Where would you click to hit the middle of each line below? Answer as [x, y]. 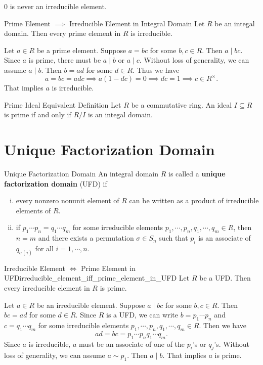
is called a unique [197, 173]
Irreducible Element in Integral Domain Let [137, 23]
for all [44, 248]
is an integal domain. [120, 115]
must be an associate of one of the [132, 344]
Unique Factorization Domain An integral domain [81, 173]
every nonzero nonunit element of [68, 200]
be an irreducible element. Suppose [91, 305]
